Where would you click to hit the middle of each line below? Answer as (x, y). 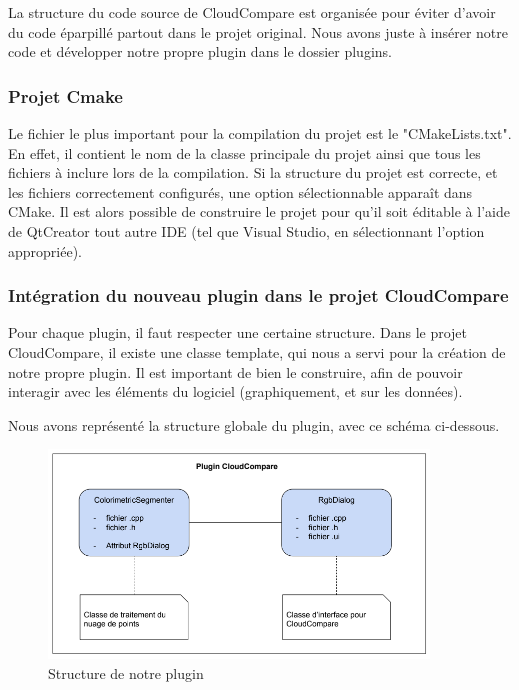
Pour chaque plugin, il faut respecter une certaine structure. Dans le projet (238, 332)
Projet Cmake (65, 95)
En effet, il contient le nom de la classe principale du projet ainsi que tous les (244, 152)
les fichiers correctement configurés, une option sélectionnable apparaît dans (240, 191)
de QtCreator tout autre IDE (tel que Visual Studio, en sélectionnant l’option (246, 230)
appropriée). (45, 250)
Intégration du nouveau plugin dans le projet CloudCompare (258, 295)
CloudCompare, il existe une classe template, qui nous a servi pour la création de (257, 351)
